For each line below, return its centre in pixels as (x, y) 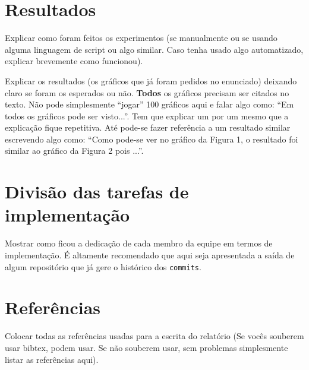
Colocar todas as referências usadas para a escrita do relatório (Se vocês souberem (154, 336)
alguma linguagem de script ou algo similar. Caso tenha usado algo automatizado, (154, 49)
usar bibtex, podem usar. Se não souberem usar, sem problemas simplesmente (146, 347)
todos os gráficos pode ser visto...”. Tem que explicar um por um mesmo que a (147, 116)
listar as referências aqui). (52, 359)
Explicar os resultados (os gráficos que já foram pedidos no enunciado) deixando (151, 80)
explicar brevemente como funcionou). (74, 61)
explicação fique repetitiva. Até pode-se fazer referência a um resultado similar (148, 127)
